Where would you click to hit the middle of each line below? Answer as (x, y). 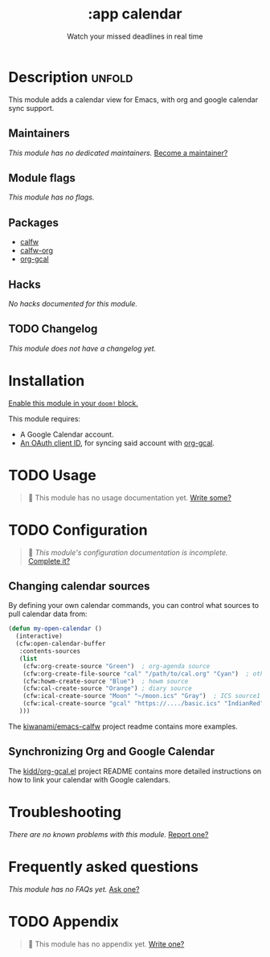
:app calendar (135, 14)
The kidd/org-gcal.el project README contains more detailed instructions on (135, 771)
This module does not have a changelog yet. (82, 348)
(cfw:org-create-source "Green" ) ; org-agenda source (117, 666)
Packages (33, 222)
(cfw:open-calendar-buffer (61, 644)
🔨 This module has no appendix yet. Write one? (106, 944)
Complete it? (49, 561)
